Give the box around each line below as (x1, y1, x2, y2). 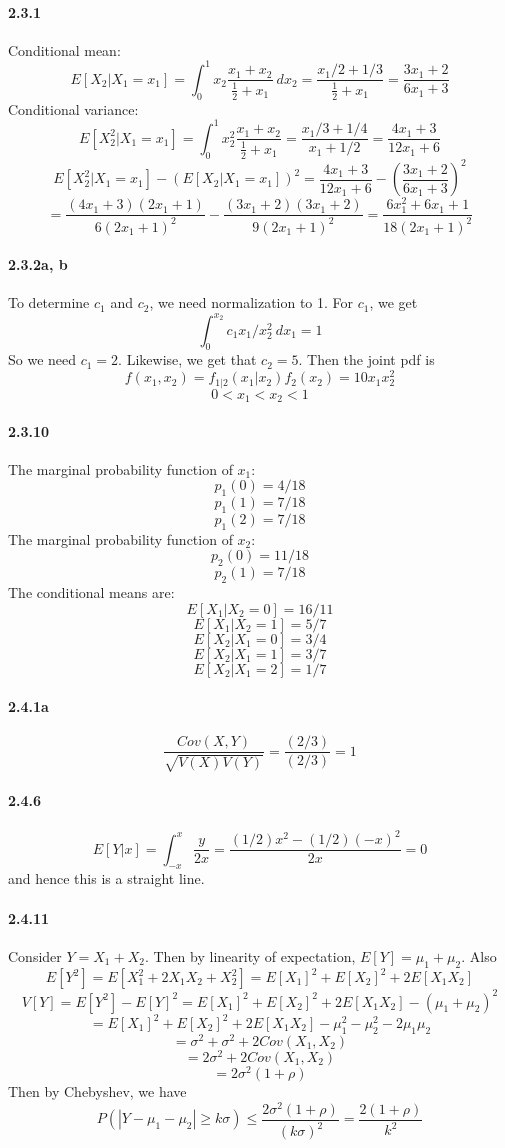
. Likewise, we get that (118, 349, 257, 370)
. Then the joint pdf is (298, 349, 435, 370)
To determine (8, 292, 90, 313)
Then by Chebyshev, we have (8, 1081, 187, 1102)
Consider (8, 945, 62, 966)
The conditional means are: (8, 581, 175, 602)
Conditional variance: (8, 98, 139, 119)
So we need (8, 349, 77, 370)
